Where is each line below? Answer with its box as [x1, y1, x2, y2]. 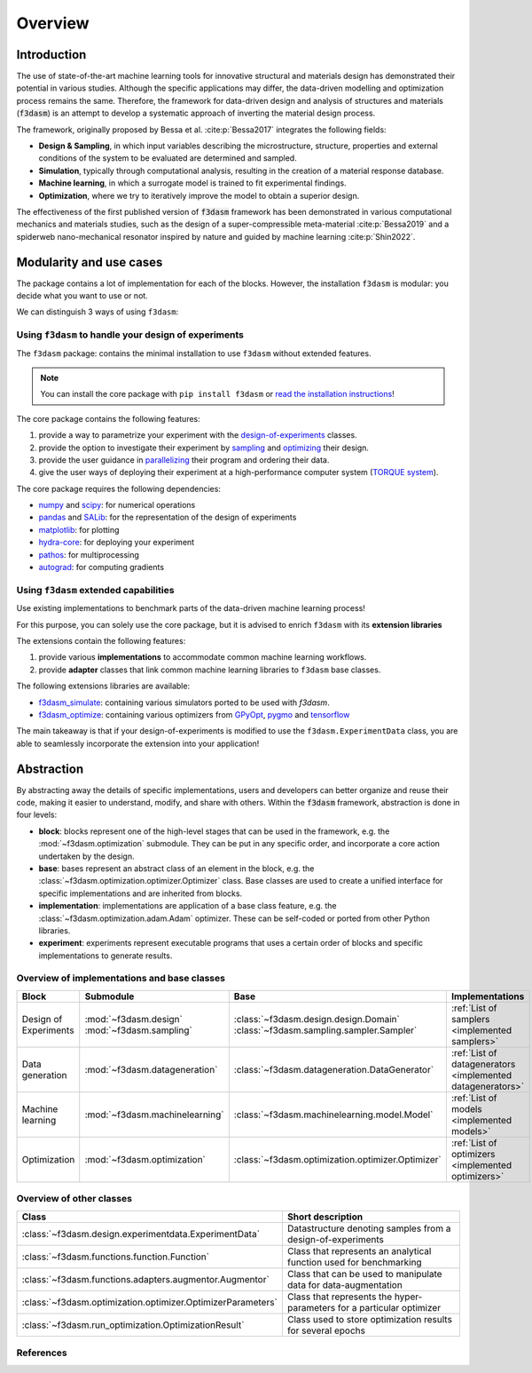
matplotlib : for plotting [38, 524, 120, 535]
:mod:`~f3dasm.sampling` [84, 1024, 192, 1036]
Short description [286, 1210, 364, 1223]
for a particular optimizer [337, 1301, 442, 1313]
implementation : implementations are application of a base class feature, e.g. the [38, 901, 337, 911]
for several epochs [286, 1324, 365, 1337]
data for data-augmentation [286, 1279, 403, 1291]
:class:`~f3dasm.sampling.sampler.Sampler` [233, 1024, 418, 1036]
